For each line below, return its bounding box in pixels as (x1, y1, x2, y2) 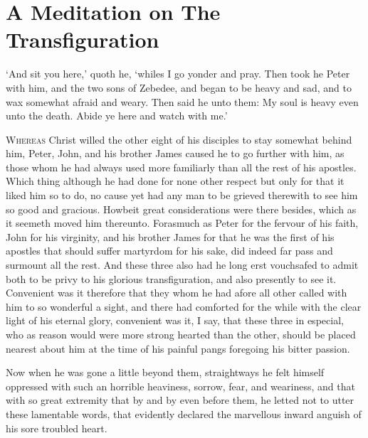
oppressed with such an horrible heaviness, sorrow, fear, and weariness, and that (6, 378, 355, 393)
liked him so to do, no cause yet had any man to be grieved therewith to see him (6, 188, 358, 203)
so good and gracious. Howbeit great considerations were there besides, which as (6, 201, 357, 216)
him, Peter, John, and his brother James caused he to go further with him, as (6, 146, 345, 161)
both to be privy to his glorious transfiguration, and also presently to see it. (6, 271, 337, 286)
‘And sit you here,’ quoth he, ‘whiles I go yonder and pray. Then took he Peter (6, 66, 350, 81)
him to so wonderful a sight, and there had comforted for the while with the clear (6, 299, 362, 314)
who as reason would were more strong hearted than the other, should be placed (6, 327, 356, 341)
